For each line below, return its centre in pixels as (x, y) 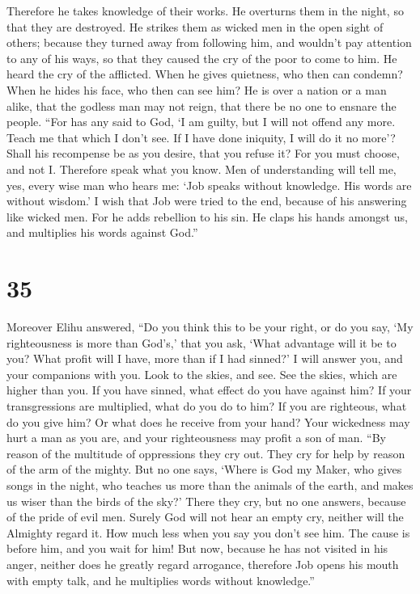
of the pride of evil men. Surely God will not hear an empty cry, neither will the (205, 517)
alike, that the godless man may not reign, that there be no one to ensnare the (202, 105)
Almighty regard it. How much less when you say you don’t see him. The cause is (208, 532)
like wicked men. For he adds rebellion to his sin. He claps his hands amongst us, (207, 216)
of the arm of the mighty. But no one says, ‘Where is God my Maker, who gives (204, 469)
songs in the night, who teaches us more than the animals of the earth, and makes (210, 484)
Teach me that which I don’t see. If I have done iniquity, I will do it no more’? (201, 137)
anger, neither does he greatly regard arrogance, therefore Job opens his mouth (203, 564)
